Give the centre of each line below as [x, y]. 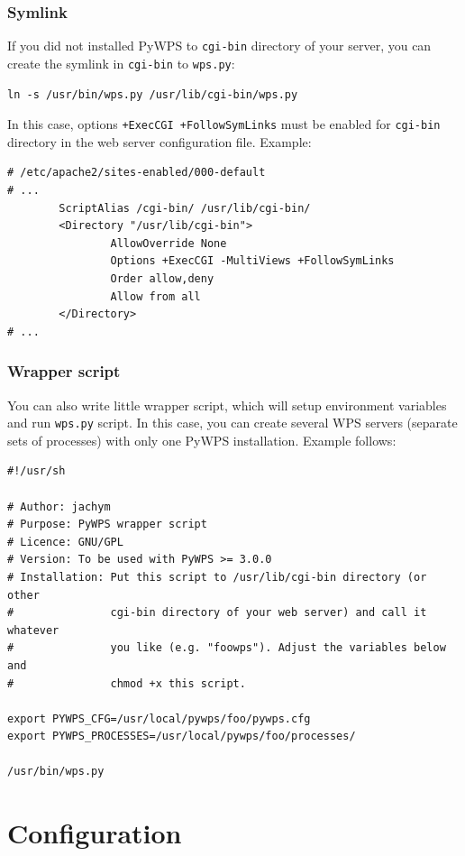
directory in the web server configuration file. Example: [160, 141]
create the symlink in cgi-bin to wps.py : [121, 63]
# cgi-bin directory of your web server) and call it [217, 613]
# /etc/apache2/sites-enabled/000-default [137, 173]
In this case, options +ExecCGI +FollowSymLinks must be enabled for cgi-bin [224, 124]
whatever [33, 630]
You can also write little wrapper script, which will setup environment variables [227, 405]
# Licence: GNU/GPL [65, 542]
